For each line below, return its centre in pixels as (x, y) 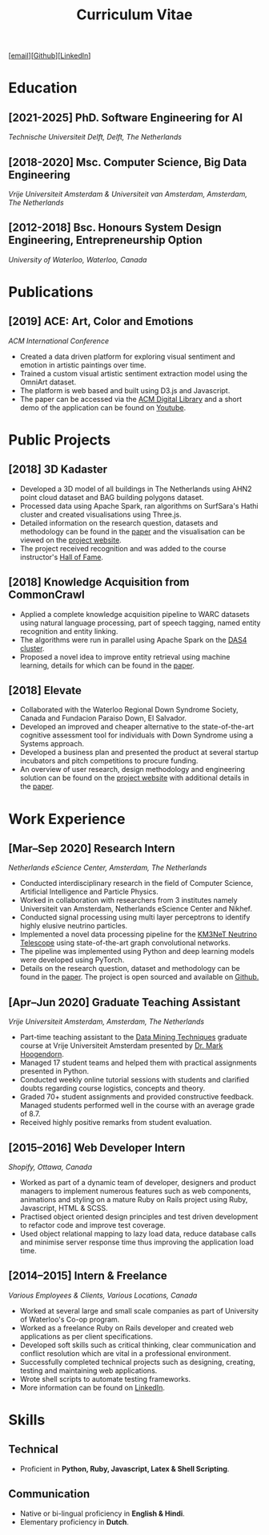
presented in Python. (54, 1071)
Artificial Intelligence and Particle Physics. (89, 891)
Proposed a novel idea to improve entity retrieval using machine (125, 656)
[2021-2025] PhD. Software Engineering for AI (125, 118)
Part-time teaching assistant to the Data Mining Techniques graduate (134, 1038)
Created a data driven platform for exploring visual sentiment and (127, 356)
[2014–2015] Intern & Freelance (88, 1276)
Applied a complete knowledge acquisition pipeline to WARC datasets (134, 614)
